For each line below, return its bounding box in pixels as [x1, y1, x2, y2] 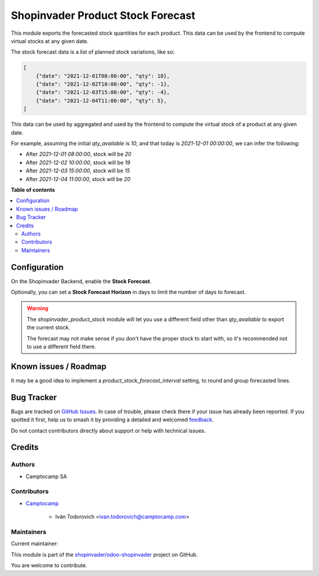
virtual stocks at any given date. [11, 37, 89, 44]
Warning [27, 305, 48, 312]
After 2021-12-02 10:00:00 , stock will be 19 [25, 159, 131, 166]
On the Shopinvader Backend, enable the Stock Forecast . [11, 277, 152, 284]
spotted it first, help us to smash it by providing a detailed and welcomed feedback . [11, 416, 214, 423]
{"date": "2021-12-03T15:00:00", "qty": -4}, [35, 89, 170, 96]
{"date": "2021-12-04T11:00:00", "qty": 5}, [35, 97, 167, 104]
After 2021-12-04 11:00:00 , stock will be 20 [25, 175, 131, 182]
